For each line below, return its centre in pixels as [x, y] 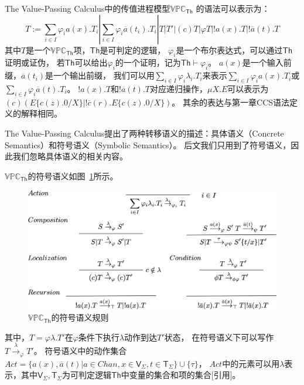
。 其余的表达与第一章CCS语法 [231, 102]
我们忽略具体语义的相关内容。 [70, 156]
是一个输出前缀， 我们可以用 [100, 75]
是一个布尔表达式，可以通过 [229, 50]
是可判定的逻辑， [133, 50]
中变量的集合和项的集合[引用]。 [181, 375]
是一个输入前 [267, 62]
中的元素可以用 [251, 363]
